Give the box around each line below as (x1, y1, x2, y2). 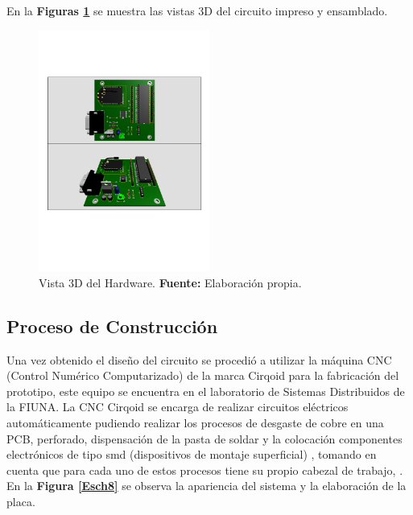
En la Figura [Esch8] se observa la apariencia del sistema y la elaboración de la (6, 477, 407, 494)
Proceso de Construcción (6, 313, 218, 338)
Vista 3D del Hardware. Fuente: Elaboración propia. (39, 274, 302, 290)
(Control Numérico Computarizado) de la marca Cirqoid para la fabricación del (6, 367, 399, 384)
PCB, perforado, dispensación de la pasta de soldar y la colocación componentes (6, 430, 403, 447)
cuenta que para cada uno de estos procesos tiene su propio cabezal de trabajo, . (6, 461, 403, 478)
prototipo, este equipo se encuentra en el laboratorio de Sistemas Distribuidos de (6, 382, 405, 399)
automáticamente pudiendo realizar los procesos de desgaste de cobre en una (6, 414, 384, 431)
